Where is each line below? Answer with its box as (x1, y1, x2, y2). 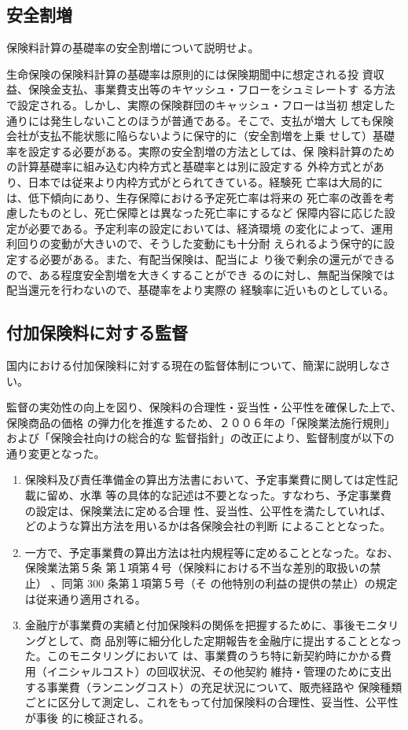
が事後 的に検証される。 (24, 709, 150, 725)
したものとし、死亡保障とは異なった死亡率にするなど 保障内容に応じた (17, 205, 384, 221)
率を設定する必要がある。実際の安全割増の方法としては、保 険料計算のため (6, 142, 395, 159)
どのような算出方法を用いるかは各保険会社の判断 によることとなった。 (24, 518, 391, 534)
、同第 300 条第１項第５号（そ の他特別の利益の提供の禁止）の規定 (50, 575, 398, 592)
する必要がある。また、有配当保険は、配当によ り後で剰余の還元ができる (17, 250, 395, 267)
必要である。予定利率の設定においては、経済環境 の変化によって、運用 (28, 219, 393, 236)
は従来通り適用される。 (24, 590, 146, 606)
